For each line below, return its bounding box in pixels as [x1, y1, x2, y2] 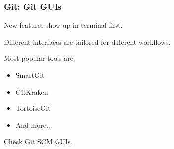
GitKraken [15, 86, 48, 97]
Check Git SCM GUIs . [4, 136, 73, 147]
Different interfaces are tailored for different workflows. [4, 36, 171, 47]
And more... [15, 119, 52, 130]
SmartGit [15, 70, 45, 80]
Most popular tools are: [4, 53, 75, 63]
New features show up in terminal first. [4, 20, 123, 30]
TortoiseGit [15, 103, 51, 113]
